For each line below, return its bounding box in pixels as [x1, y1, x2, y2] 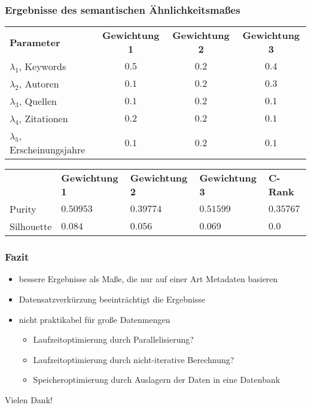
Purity [10, 202, 36, 216]
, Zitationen [19, 111, 68, 126]
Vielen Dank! [5, 394, 53, 406]
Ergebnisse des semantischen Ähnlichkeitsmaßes [5, 2, 240, 17]
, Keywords [19, 59, 66, 74]
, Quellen [19, 94, 57, 108]
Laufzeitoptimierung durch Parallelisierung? [33, 333, 194, 346]
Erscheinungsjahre [10, 143, 86, 157]
